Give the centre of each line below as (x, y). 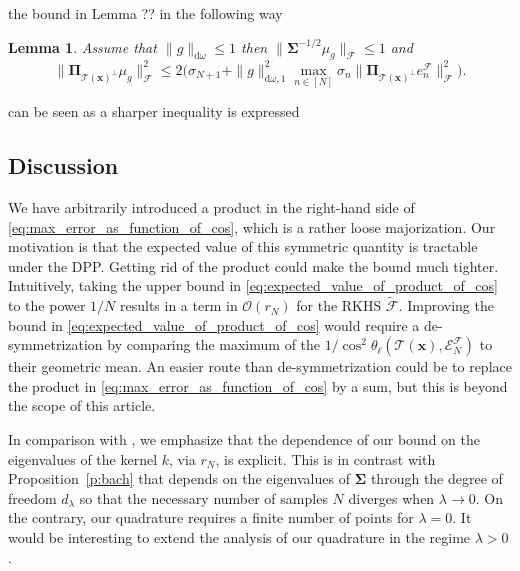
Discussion (63, 165)
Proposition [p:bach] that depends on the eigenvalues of (179, 478)
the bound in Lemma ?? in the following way (145, 13)
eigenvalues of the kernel (83, 458)
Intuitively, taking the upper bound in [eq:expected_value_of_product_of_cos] (253, 285)
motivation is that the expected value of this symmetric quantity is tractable (243, 246)
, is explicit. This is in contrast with (325, 458)
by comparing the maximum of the (214, 344)
